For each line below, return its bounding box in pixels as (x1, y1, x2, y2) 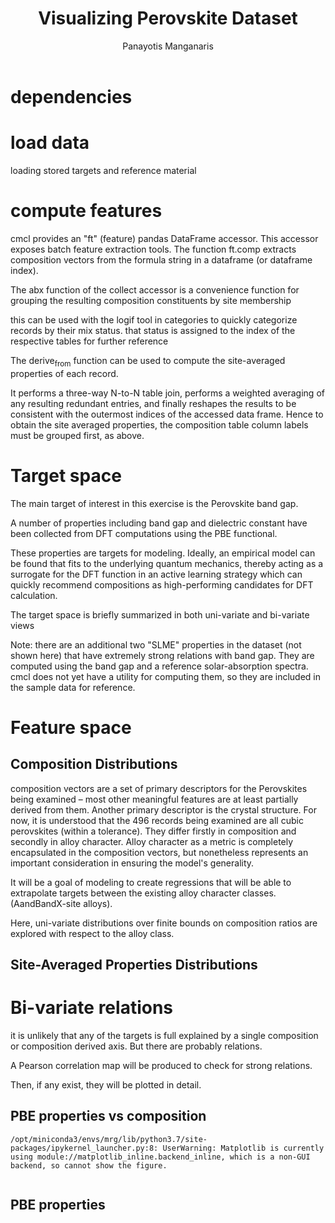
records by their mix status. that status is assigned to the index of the (10, 324, 296, 336)
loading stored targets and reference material (10, 164, 197, 176)
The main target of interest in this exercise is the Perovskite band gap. (10, 497, 299, 509)
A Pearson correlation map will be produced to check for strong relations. (10, 1059, 313, 1071)
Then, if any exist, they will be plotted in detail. (10, 1078, 202, 1091)
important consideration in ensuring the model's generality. (10, 857, 255, 869)
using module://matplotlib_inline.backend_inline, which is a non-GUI (10, 1152, 311, 1162)
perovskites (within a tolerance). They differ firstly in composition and (10, 825, 297, 837)
